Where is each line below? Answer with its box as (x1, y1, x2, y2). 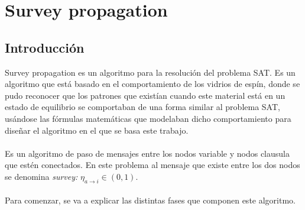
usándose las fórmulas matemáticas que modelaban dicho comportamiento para (5, 112, 291, 124)
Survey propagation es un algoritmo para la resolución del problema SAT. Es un (5, 66, 296, 78)
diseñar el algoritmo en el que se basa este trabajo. (5, 124, 189, 136)
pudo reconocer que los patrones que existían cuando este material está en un (5, 89, 285, 101)
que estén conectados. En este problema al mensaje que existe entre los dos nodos (5, 159, 300, 171)
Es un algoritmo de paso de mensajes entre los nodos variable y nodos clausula (5, 147, 290, 159)
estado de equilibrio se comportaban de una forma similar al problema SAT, (5, 101, 280, 113)
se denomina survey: (5, 170, 78, 182)
